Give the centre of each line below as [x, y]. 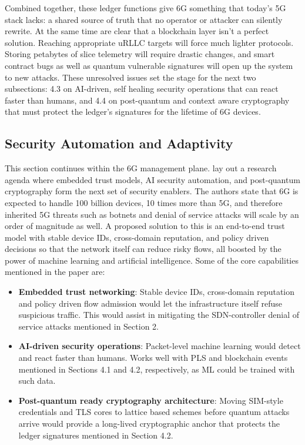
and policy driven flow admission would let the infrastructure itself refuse [150, 303]
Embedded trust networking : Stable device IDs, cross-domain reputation [157, 292]
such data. [37, 381]
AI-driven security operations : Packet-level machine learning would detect [160, 346]
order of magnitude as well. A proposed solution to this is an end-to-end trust [145, 226]
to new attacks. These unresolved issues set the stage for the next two [130, 77]
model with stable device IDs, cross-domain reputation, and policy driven [137, 237]
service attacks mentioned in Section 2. [88, 326]
